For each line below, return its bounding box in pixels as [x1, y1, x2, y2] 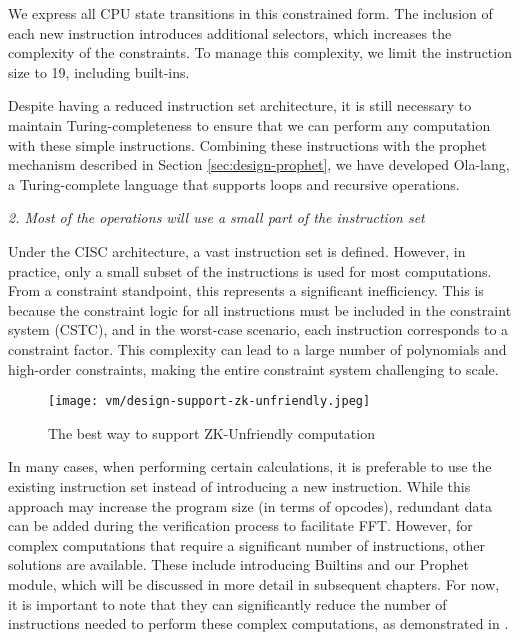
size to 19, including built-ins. [8, 61, 190, 82]
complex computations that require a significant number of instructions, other [8, 534, 485, 555]
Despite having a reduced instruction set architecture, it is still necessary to [8, 95, 472, 116]
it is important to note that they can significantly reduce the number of [8, 593, 447, 614]
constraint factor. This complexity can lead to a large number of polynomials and [8, 338, 507, 359]
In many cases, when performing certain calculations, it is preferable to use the [8, 456, 492, 477]
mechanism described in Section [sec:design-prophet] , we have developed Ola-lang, [8, 154, 510, 175]
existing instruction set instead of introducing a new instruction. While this [8, 475, 471, 496]
